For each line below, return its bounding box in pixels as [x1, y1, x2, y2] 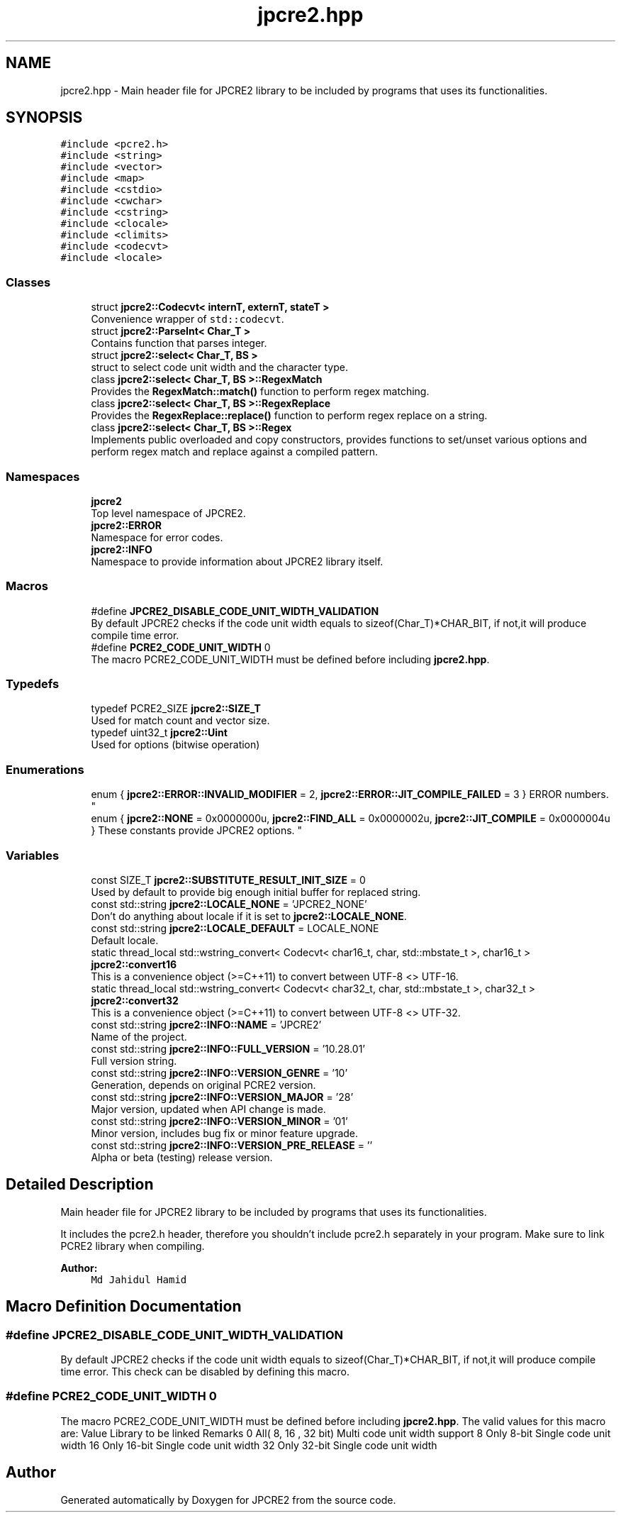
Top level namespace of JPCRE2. [91, 506, 246, 519]
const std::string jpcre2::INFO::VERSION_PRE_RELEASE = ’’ [91, 1138, 373, 1151]
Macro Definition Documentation [6, 1297, 242, 1316]
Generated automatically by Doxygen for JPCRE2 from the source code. [60, 1493, 396, 1506]
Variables [6, 848, 60, 863]
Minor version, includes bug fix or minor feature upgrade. [91, 1126, 359, 1139]
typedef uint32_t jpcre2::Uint [91, 726, 228, 739]
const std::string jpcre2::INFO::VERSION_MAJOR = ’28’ [91, 1090, 354, 1103]
